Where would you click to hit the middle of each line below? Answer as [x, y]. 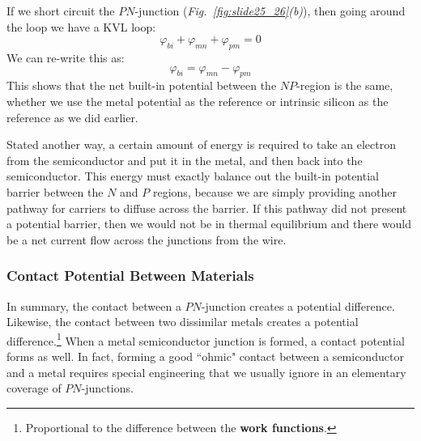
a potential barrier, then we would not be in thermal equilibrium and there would [209, 224]
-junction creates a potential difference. [298, 305]
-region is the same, [345, 85]
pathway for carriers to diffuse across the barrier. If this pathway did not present [207, 208]
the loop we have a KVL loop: [81, 26]
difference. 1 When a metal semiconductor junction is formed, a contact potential [206, 339]
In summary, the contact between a [94, 305]
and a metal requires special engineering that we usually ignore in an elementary [206, 372]
